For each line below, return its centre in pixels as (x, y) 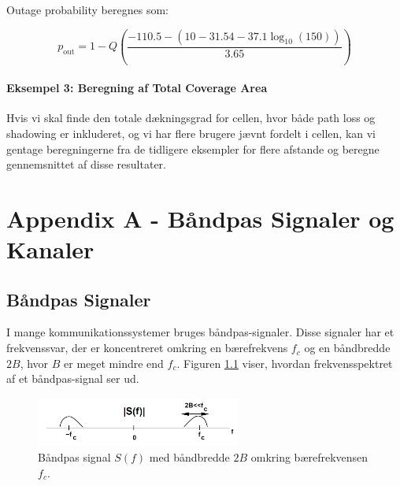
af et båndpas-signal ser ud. (73, 378)
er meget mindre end (114, 363)
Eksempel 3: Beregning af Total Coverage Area (137, 88)
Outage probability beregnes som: (87, 9)
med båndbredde (189, 456)
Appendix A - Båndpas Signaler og (200, 218)
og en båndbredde (347, 348)
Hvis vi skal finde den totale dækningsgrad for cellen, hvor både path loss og (191, 118)
